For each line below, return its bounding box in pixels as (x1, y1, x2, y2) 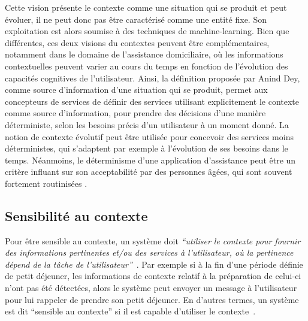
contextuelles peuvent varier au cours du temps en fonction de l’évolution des (5, 59, 288, 72)
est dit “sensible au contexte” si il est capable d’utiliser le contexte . (5, 305, 256, 317)
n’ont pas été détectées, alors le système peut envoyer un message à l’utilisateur (5, 281, 297, 294)
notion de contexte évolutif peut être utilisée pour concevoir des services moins (5, 130, 294, 143)
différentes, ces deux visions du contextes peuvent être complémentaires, (5, 36, 270, 49)
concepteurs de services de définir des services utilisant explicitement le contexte (5, 95, 300, 107)
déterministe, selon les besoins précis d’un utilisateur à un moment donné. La (5, 118, 289, 131)
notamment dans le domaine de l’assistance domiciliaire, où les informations (5, 48, 283, 60)
